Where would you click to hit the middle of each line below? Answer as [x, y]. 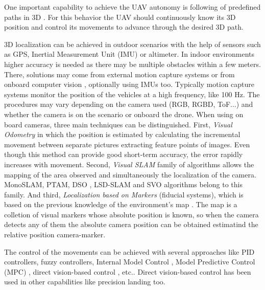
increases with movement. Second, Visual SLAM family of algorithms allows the [129, 164]
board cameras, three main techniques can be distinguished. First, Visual [118, 124]
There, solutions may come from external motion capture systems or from [119, 74]
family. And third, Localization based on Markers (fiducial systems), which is [124, 194]
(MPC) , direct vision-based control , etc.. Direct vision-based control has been [128, 271]
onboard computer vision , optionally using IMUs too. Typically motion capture [129, 84]
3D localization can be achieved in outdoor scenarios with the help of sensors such [132, 44]
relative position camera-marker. [55, 235]
